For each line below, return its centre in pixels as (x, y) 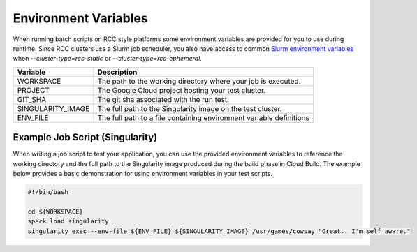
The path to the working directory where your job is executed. (199, 81)
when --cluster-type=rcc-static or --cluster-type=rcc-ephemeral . (108, 59)
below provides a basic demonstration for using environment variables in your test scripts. (142, 174)
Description (117, 72)
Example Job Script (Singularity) (85, 137)
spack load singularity (68, 221)
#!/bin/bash (48, 192)
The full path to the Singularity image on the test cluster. (190, 108)
